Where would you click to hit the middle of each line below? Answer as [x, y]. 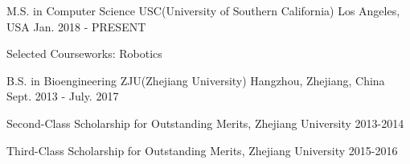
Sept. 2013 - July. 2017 [63, 96]
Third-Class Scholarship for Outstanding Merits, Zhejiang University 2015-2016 [202, 150]
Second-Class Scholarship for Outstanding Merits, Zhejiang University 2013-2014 [205, 123]
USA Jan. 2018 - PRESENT [76, 26]
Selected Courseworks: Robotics [84, 53]
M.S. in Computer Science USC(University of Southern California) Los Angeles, [203, 10]
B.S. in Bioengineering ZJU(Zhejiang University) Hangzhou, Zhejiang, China [196, 80]
